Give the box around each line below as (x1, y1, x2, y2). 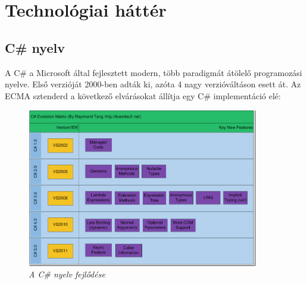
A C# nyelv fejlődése (29, 268, 105, 280)
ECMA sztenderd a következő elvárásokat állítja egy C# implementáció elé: (5, 89, 281, 102)
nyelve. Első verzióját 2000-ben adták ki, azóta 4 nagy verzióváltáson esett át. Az (5, 78, 301, 90)
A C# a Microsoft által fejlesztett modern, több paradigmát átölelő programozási (5, 66, 302, 78)
